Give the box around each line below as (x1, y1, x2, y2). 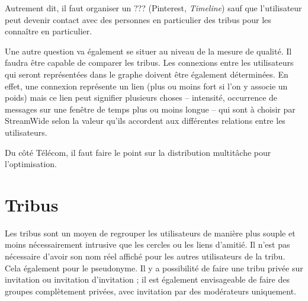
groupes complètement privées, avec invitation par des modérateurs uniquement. (5, 284, 297, 297)
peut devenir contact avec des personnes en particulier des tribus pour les (5, 13, 271, 25)
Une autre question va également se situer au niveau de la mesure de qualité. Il (5, 44, 292, 57)
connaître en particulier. (5, 25, 92, 37)
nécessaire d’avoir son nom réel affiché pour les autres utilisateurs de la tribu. (5, 250, 285, 262)
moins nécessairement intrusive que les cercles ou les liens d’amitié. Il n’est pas (5, 238, 290, 251)
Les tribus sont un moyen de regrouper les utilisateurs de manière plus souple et (5, 226, 296, 239)
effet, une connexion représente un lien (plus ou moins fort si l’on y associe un (5, 79, 288, 92)
